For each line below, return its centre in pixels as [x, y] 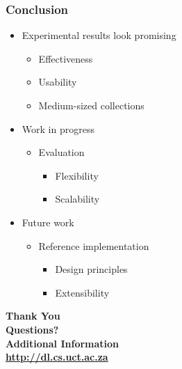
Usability [58, 82]
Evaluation [61, 152]
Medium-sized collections [91, 105]
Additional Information [63, 343]
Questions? [32, 329]
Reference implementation [94, 245]
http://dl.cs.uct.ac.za [57, 357]
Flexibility [77, 175]
